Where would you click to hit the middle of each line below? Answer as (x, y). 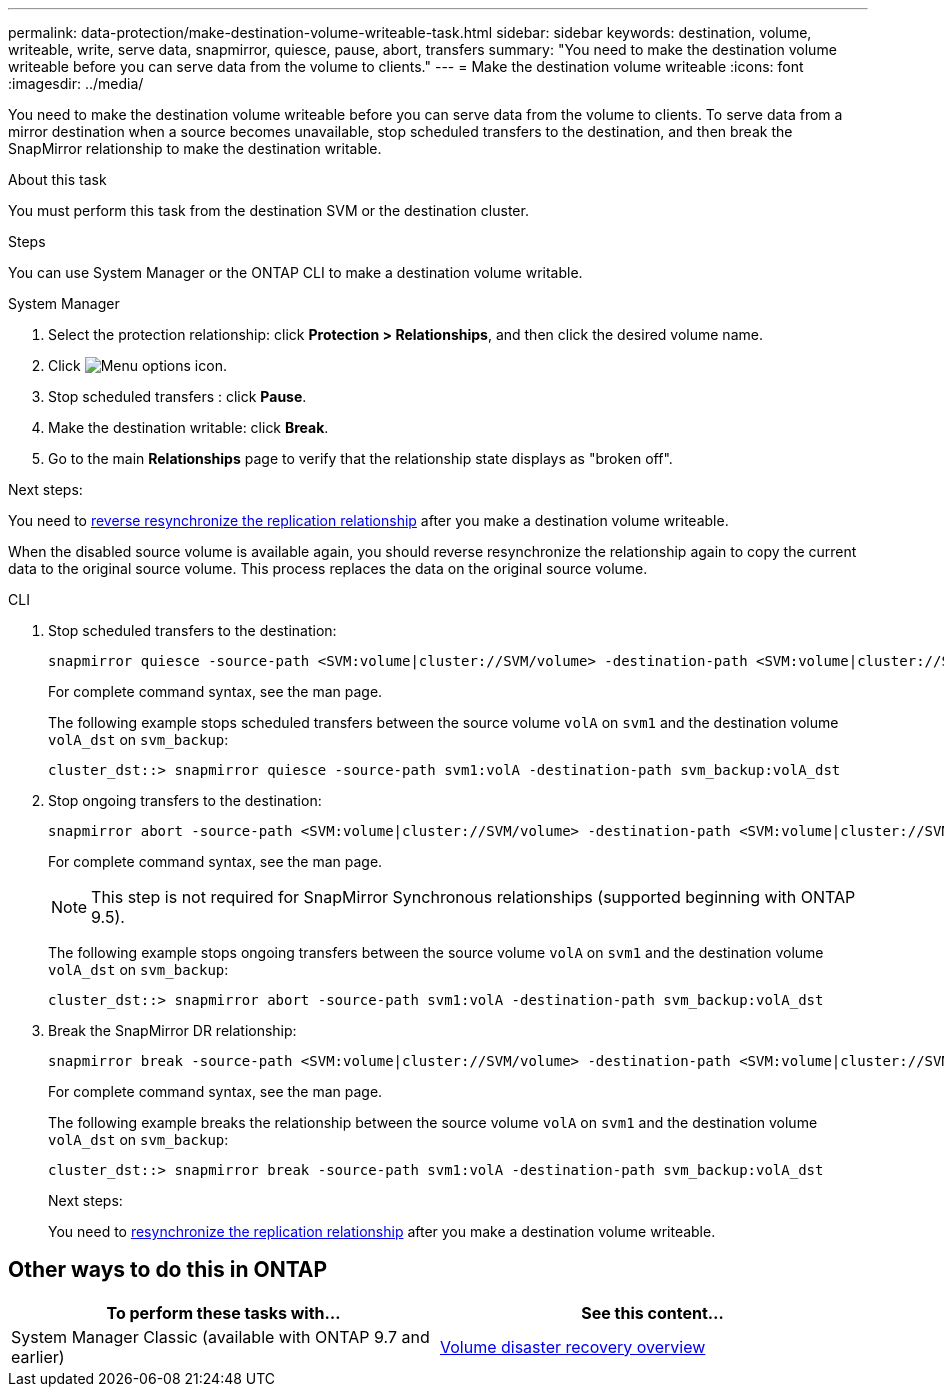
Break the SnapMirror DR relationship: (172, 1030)
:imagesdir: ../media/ (76, 83)
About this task (57, 179)
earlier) (38, 1356)
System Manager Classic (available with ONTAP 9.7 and (220, 1336)
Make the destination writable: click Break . (188, 427)
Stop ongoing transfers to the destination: (185, 800)
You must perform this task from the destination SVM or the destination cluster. (268, 210)
